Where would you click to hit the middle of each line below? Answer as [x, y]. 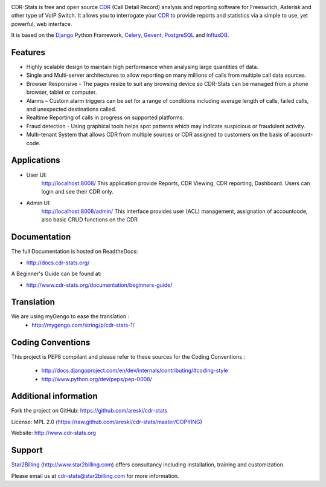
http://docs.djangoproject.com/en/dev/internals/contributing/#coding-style [135, 371]
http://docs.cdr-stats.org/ [58, 263]
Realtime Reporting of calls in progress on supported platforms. [105, 117]
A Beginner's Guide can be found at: [56, 274]
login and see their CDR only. [78, 192]
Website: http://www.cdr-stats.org [54, 433]
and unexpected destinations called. [72, 109]
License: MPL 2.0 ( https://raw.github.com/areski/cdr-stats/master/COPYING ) [107, 422]
